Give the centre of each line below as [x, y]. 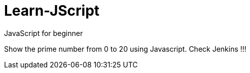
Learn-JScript [52, 11]
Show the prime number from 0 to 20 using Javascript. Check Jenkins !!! [125, 49]
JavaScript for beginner [44, 33]
